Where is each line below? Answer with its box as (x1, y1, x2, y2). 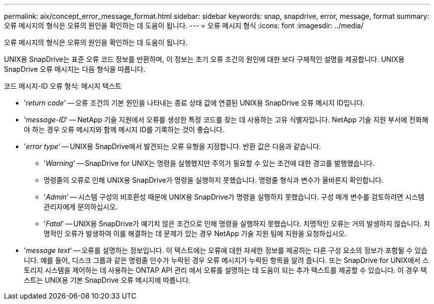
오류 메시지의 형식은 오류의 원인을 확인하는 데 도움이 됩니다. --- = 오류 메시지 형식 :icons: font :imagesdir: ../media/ (4, 21, 364, 30)
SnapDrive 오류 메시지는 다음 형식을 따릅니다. (4, 65, 146, 73)
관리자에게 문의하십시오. (44, 203, 118, 211)
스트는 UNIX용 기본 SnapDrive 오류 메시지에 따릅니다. (24, 276, 191, 284)
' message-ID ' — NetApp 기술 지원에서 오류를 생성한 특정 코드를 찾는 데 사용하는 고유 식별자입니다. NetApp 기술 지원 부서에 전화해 (24, 115, 429, 124)
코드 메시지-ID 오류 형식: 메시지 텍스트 (4, 82, 122, 90)
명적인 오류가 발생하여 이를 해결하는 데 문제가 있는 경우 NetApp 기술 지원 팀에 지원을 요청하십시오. (44, 229, 347, 238)
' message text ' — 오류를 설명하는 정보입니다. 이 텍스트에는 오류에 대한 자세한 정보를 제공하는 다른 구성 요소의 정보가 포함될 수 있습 (24, 246, 428, 254)
